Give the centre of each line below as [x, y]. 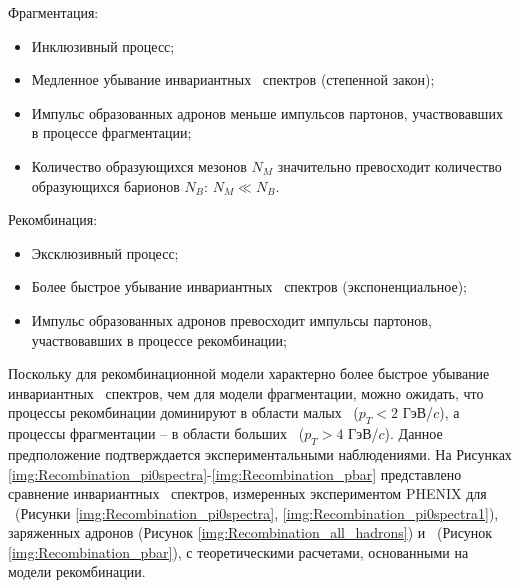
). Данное [413, 433]
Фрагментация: [53, 12]
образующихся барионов [105, 185]
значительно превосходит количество [389, 165]
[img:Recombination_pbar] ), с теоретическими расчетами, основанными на [238, 551]
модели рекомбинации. [77, 571]
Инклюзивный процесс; [103, 45]
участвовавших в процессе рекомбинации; [159, 339]
